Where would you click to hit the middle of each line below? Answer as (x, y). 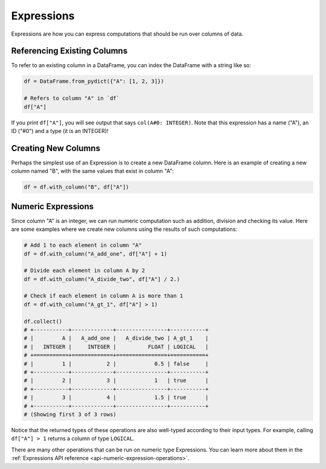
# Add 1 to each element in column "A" (83, 245)
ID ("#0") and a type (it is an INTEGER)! (60, 131)
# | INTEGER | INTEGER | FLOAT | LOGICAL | (116, 347)
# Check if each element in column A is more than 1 (104, 296)
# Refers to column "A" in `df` (72, 99)
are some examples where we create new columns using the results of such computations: (124, 229)
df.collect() (43, 321)
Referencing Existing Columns (69, 51)
